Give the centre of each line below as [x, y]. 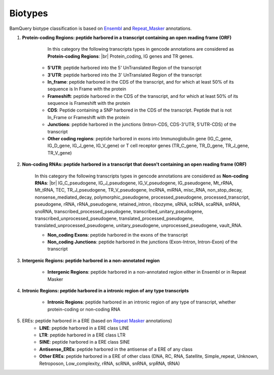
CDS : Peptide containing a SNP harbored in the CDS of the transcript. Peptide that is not [140, 110]
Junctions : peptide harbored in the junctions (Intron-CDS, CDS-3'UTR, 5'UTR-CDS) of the [142, 125]
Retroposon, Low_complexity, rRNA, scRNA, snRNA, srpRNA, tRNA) [110, 363]
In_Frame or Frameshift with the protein [89, 117]
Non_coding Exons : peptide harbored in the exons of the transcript [118, 235]
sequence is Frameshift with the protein [89, 103]
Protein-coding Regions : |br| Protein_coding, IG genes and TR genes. [121, 56]
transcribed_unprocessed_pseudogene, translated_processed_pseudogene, [114, 218]
